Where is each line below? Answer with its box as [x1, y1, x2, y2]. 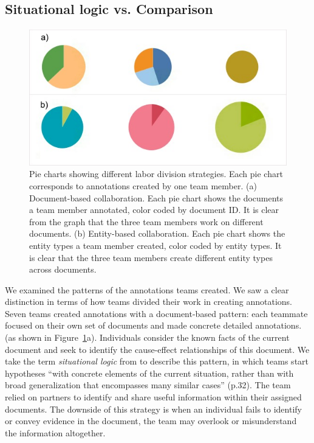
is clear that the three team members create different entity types [29, 251, 273, 263]
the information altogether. [5, 426, 106, 439]
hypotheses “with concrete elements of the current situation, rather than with [5, 366, 294, 379]
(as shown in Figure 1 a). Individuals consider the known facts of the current [5, 331, 290, 344]
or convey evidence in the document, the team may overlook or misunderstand [5, 414, 297, 427]
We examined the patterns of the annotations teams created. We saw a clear [5, 283, 289, 296]
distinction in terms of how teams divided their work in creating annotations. [5, 295, 292, 308]
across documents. [29, 263, 97, 276]
